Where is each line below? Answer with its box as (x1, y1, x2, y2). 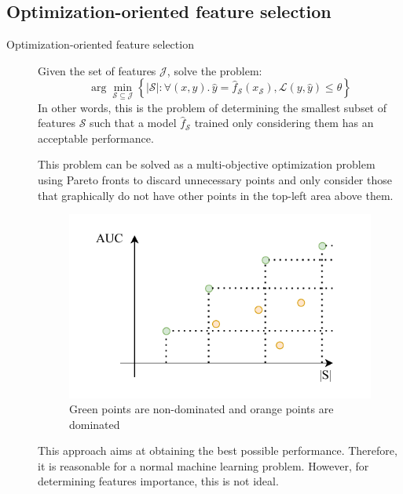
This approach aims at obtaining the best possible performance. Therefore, (38, 442, 398, 459)
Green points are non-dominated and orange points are (69, 401, 334, 417)
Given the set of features (38, 62, 156, 78)
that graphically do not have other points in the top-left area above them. (38, 187, 394, 203)
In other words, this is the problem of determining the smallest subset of (38, 99, 387, 115)
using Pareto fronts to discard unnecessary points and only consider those (38, 171, 392, 187)
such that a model (90, 114, 177, 131)
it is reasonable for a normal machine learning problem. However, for (38, 457, 369, 474)
